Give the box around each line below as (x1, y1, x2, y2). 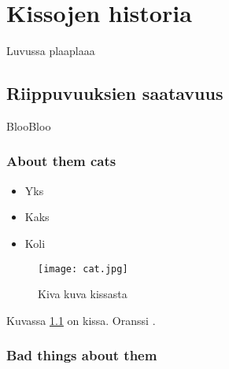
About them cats (6, 151, 116, 171)
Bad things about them (6, 345, 157, 365)
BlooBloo (6, 117, 51, 134)
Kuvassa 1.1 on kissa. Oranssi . (6, 312, 156, 328)
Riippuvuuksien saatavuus (6, 81, 223, 105)
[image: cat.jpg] (38, 263, 128, 275)
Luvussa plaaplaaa (6, 42, 95, 59)
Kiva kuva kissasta (38, 286, 127, 302)
